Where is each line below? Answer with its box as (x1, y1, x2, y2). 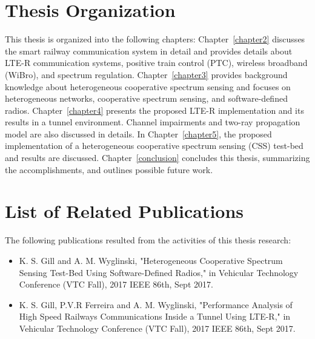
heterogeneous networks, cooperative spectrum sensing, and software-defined (5, 92, 288, 105)
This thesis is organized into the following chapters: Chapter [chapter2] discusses (5, 33, 305, 45)
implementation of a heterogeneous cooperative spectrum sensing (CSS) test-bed (5, 139, 303, 152)
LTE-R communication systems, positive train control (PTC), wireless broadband (5, 56, 308, 69)
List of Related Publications (5, 199, 244, 223)
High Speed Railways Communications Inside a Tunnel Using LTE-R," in (19, 310, 291, 323)
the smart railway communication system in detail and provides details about (5, 44, 293, 57)
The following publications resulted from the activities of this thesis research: (5, 234, 291, 246)
